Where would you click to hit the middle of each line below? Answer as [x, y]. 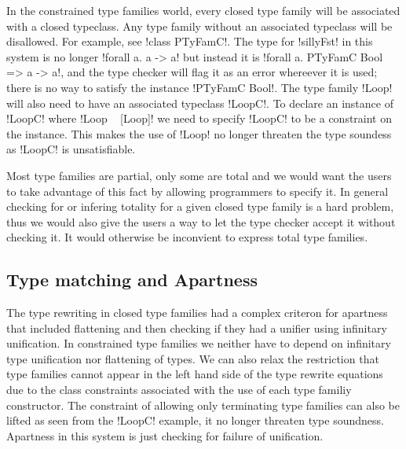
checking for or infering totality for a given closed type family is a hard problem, [200, 206]
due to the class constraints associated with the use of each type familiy [179, 390]
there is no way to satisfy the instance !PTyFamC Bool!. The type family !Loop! [199, 87]
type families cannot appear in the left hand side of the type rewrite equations [195, 374]
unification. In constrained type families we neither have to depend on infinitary [199, 343]
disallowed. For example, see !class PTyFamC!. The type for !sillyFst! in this [190, 41]
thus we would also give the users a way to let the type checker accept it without [201, 221]
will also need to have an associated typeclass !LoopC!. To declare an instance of [200, 103]
